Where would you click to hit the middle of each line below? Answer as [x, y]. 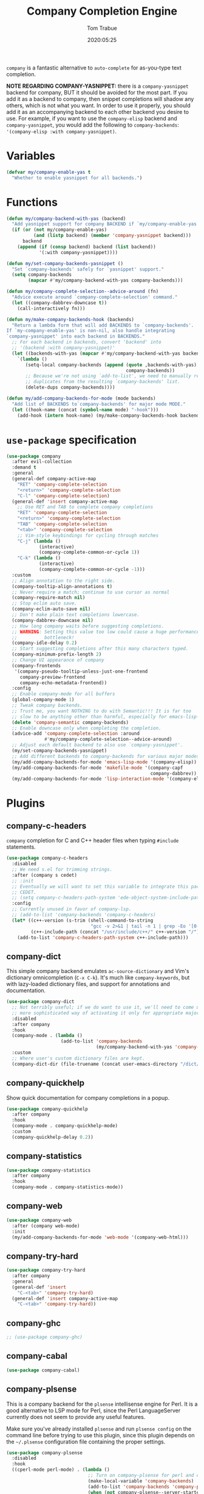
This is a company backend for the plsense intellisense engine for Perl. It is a [102, 1404]
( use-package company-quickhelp [47, 1109]
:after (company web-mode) [46, 1226]
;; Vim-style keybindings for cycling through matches [88, 535]
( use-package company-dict [40, 1002]
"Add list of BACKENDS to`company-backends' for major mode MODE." [99, 404]
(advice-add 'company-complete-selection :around [76, 734]
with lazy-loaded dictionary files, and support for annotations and [88, 984]
